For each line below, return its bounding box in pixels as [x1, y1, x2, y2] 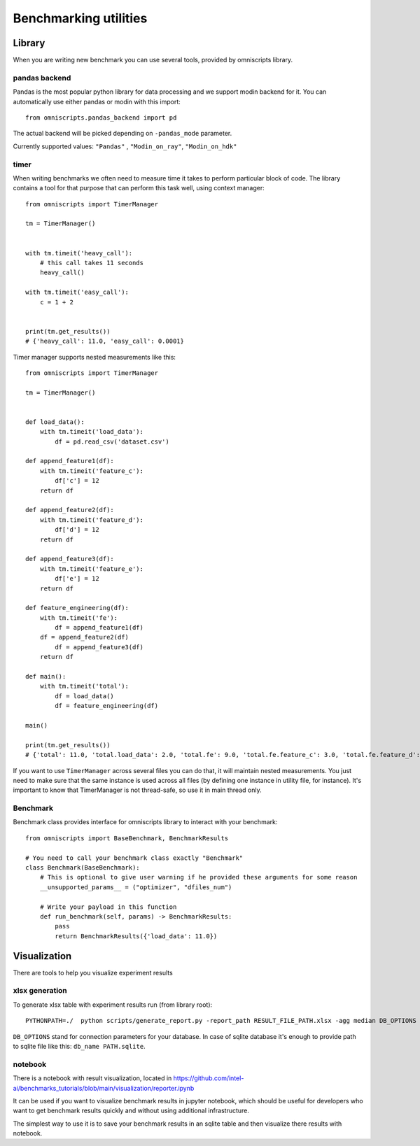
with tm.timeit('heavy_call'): [25, 249, 133, 257]
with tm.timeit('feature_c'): [39, 467, 143, 475]
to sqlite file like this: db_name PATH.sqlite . [13, 1042, 146, 1050]
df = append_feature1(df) [55, 623, 143, 632]
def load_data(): [25, 418, 85, 426]
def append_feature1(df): [25, 457, 115, 465]
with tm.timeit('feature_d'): [39, 516, 143, 524]
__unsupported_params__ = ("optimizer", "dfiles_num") [39, 883, 232, 891]
